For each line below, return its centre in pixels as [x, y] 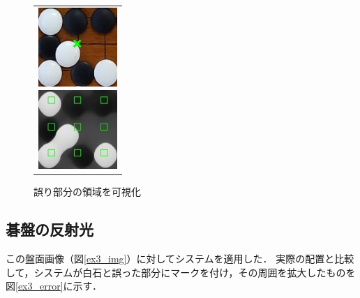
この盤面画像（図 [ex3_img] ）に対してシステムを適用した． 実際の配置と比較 [180, 258]
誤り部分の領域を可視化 [87, 192]
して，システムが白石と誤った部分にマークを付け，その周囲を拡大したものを [181, 272]
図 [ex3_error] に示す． [54, 286]
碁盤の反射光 [50, 229]
